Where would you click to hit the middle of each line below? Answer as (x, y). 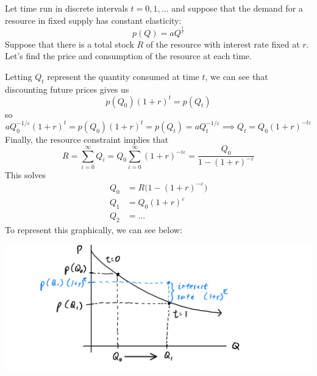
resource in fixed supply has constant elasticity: (93, 20)
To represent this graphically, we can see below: (94, 229)
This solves (26, 174)
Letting (19, 76)
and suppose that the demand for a (237, 8)
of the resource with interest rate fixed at (223, 44)
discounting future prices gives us (67, 89)
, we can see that (237, 76)
